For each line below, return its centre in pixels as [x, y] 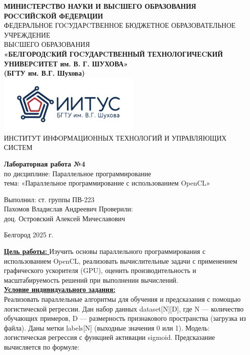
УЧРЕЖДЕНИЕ [27, 34]
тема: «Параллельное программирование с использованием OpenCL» [107, 183]
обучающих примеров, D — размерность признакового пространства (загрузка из [125, 318]
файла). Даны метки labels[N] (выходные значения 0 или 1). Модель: [107, 327]
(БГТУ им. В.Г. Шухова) [44, 73]
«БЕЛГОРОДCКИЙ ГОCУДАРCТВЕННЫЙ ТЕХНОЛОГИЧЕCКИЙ [114, 53]
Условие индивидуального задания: [60, 289]
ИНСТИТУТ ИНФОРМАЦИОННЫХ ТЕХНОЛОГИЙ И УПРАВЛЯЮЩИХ [115, 137]
